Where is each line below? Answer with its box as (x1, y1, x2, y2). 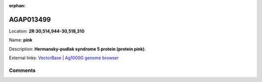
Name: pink (9, 37, 33, 43)
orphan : (9, 3, 26, 8)
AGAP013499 (9, 15, 51, 24)
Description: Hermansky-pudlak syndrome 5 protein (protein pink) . (9, 46, 146, 52)
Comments (9, 67, 36, 74)
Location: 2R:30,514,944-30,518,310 (9, 28, 85, 34)
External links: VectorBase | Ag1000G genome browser (9, 55, 119, 61)
